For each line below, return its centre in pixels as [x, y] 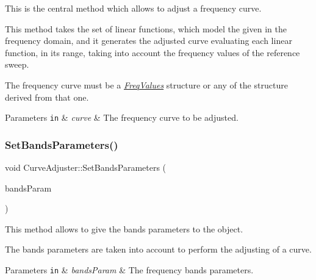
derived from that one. [47, 97]
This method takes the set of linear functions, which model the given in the [146, 28]
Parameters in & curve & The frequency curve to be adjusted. [122, 117]
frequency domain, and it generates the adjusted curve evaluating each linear [149, 41]
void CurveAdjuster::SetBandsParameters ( [86, 167]
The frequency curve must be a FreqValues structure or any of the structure [146, 84]
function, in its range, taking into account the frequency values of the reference [153, 52]
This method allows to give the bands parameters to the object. [124, 228]
